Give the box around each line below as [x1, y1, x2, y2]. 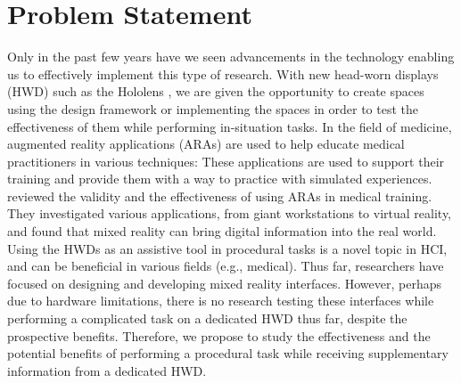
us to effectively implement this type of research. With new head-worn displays [7, 64, 439, 83]
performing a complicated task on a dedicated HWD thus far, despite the [7, 309, 407, 328]
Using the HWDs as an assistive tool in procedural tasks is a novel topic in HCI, [7, 239, 448, 257]
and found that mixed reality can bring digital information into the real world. [7, 222, 437, 240]
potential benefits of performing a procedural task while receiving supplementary [7, 344, 449, 363]
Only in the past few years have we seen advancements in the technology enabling [7, 47, 455, 66]
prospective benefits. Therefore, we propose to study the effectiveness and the [7, 326, 431, 345]
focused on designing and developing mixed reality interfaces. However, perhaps [7, 273, 441, 292]
